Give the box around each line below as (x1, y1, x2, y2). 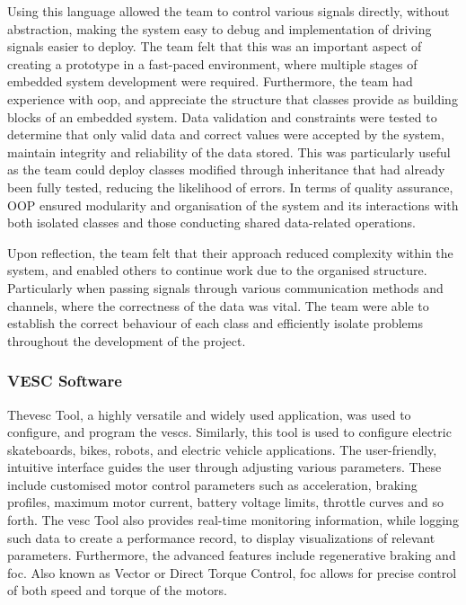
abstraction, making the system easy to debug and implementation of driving (7, 19, 432, 38)
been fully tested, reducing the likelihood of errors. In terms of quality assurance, (7, 177, 453, 196)
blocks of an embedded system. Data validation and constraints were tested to (7, 107, 437, 126)
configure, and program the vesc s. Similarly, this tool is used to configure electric (7, 423, 452, 441)
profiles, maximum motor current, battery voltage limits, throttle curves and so (7, 493, 444, 512)
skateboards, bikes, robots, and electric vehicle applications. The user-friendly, (7, 440, 437, 458)
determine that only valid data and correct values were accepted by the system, (7, 125, 444, 144)
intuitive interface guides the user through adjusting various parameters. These (7, 458, 442, 476)
